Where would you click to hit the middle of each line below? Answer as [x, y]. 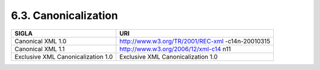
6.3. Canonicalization [65, 15]
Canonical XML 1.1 [40, 49]
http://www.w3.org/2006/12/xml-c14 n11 [175, 49]
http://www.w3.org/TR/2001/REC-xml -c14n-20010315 [195, 41]
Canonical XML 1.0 [41, 41]
